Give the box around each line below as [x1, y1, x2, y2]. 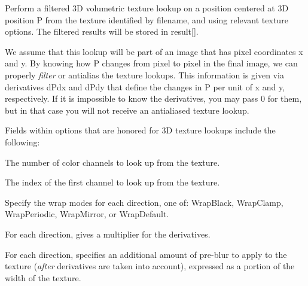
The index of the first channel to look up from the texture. [5, 176, 220, 188]
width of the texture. [5, 271, 81, 284]
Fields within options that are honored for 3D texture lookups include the [5, 124, 276, 136]
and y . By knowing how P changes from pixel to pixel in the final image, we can [5, 57, 298, 69]
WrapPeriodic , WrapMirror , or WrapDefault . [5, 208, 169, 220]
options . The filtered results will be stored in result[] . [5, 25, 199, 38]
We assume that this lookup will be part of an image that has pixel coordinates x [5, 45, 303, 57]
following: [5, 135, 40, 148]
